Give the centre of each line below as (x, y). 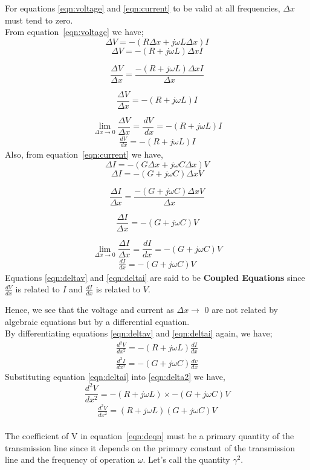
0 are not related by (241, 309)
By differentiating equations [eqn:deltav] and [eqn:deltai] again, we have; (139, 333)
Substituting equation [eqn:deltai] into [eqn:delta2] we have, (115, 377)
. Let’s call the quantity (186, 459)
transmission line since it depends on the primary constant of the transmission (150, 447)
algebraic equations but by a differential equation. (97, 321)
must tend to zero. (39, 20)
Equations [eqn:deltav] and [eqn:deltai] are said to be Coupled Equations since (155, 277)
